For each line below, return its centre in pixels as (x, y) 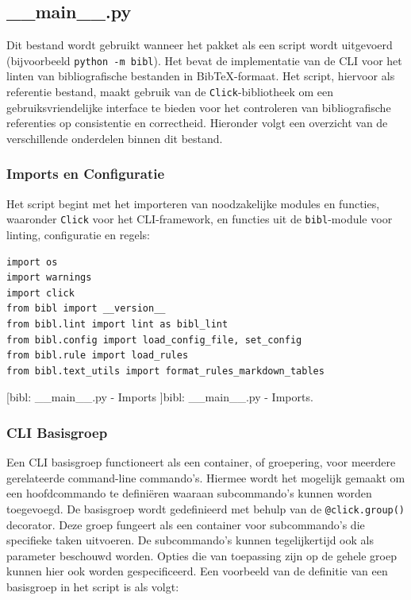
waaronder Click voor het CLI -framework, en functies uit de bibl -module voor (200, 219)
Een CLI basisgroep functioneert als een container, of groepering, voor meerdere (201, 462)
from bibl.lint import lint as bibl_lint (117, 324)
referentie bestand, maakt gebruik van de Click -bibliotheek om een (170, 92)
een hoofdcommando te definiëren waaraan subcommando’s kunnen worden (189, 493)
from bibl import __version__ (86, 309)
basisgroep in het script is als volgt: (93, 586)
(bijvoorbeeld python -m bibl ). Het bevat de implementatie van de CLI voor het (204, 60)
